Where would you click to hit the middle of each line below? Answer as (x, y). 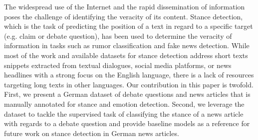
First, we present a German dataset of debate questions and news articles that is (127, 94)
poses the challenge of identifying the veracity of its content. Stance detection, (124, 16)
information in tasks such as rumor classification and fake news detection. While (127, 45)
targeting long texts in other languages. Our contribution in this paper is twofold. (129, 84)
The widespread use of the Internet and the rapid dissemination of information (125, 6)
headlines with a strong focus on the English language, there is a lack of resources (129, 75)
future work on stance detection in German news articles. (92, 133)
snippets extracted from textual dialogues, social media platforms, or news (118, 65)
